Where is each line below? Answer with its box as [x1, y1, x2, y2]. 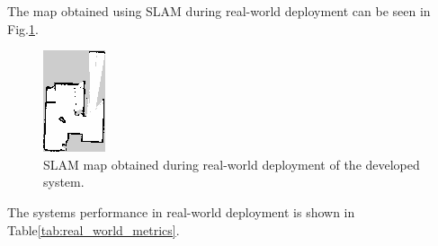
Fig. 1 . [7, 19, 39, 38]
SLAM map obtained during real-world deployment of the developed [43, 154, 420, 173]
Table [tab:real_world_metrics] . [7, 220, 180, 239]
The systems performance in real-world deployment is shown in [7, 202, 355, 221]
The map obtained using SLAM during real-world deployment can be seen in [7, 2, 431, 20]
